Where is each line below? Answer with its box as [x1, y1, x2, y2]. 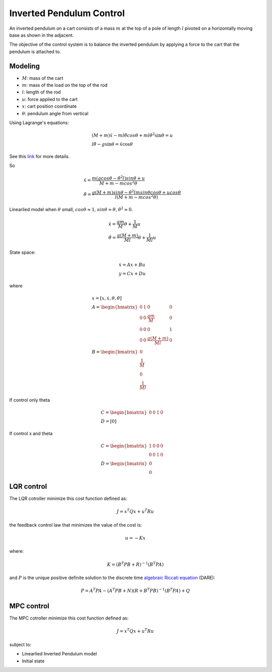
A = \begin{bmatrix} [91, 304, 138, 310]
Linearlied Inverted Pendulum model [22, 651, 97, 657]
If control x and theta [9, 430, 53, 436]
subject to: [9, 641, 32, 647]
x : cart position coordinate [22, 104, 77, 110]
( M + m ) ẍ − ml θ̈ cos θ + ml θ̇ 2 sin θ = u [91, 132, 173, 138]
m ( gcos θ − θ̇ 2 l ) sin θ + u [91, 175, 146, 181]
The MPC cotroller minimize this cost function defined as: [9, 615, 129, 621]
